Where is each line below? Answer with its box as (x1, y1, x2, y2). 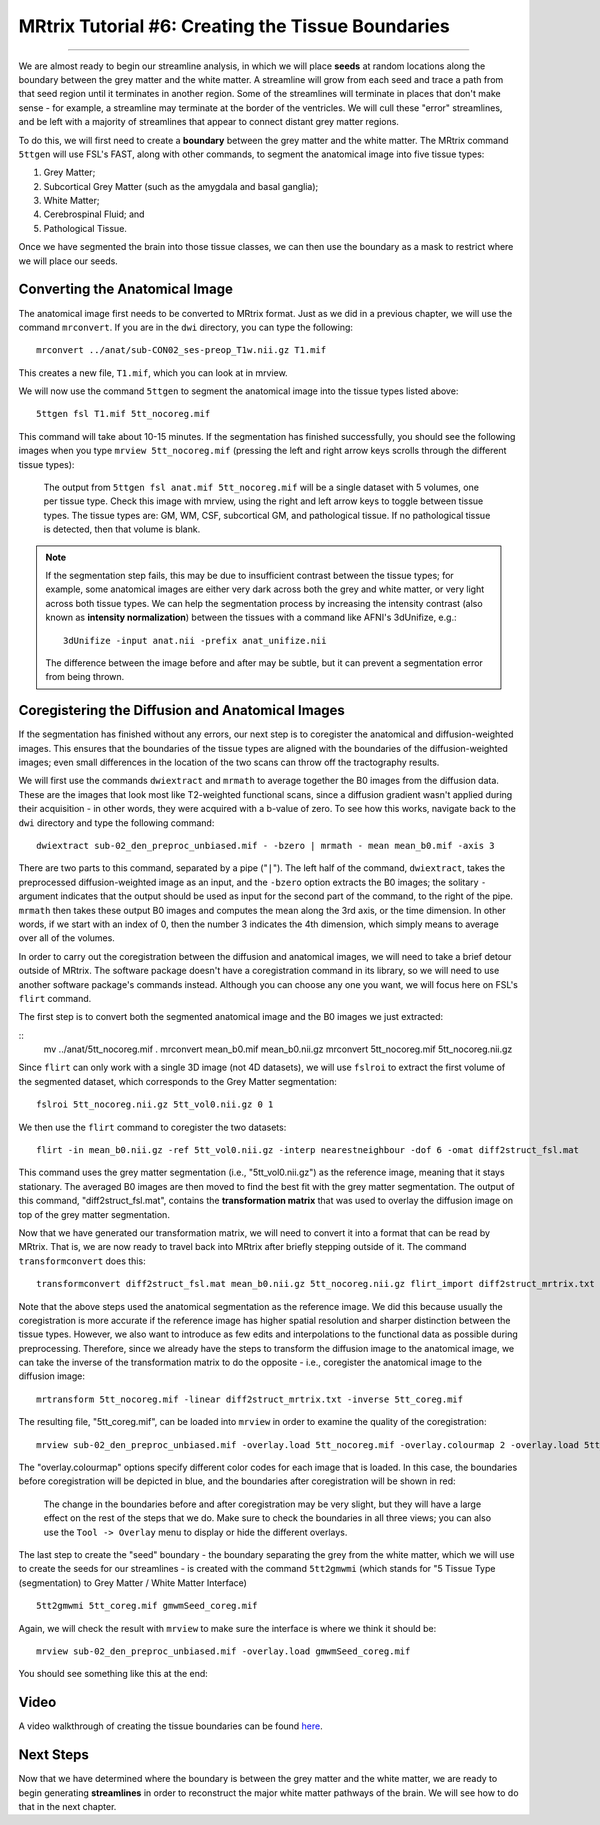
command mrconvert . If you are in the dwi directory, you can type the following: (18, 321, 354, 333)
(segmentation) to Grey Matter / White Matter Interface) (18, 1576, 247, 1589)
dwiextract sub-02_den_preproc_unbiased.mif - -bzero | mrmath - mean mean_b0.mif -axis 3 (36, 840, 495, 851)
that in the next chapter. (18, 1800, 117, 1812)
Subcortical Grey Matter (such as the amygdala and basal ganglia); (43, 180, 319, 192)
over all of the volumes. (18, 932, 115, 944)
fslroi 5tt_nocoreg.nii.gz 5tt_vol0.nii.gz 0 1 (36, 1099, 274, 1110)
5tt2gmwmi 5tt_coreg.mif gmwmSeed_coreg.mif (36, 1600, 259, 1612)
